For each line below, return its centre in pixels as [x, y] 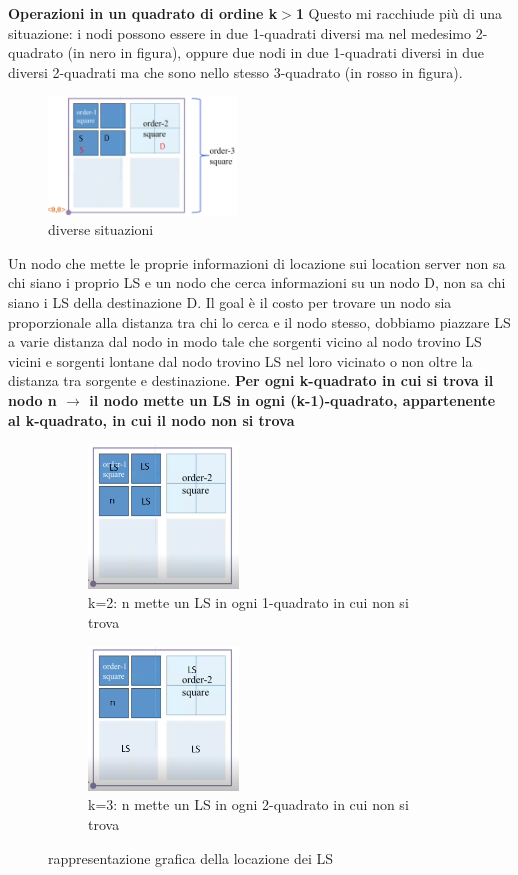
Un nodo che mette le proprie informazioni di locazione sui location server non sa [257, 262]
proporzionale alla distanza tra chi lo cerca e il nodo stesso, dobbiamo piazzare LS [259, 321]
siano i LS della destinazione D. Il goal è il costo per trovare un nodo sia [230, 302]
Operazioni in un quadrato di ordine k [143, 13]
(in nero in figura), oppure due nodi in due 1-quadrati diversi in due [276, 52]
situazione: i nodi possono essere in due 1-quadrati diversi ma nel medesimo [240, 32]
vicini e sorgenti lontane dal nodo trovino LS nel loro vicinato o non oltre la [240, 360]
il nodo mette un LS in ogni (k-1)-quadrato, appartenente [292, 400]
